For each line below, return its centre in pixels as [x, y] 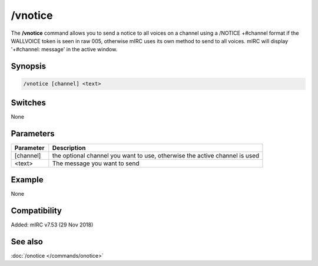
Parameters [33, 134]
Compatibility [36, 211]
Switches [29, 102]
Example [27, 180]
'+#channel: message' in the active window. [64, 50]
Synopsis [29, 66]
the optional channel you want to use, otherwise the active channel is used [156, 155]
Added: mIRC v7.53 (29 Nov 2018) [52, 225]
